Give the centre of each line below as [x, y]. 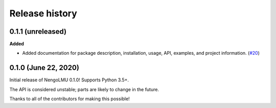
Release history [43, 13]
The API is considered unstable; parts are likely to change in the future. [84, 89]
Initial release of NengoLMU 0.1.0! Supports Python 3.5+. [69, 80]
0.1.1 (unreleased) [38, 31]
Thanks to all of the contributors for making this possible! [70, 99]
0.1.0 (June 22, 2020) [44, 68]
